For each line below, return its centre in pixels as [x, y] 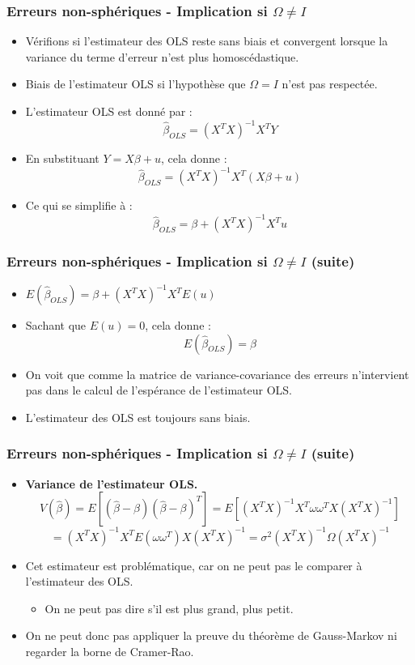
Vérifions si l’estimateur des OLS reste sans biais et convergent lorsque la [207, 41]
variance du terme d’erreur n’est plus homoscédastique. [162, 56]
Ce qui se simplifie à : [79, 205]
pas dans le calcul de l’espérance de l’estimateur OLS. [159, 390]
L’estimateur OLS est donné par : [109, 111]
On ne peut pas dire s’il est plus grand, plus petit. [169, 608]
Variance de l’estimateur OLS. [112, 483]
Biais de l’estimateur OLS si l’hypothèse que [136, 84]
